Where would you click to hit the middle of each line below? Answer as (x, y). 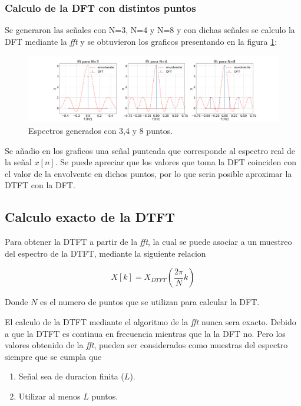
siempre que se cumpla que (53, 356)
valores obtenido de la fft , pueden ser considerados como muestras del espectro (146, 345)
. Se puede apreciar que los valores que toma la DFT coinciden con (176, 162)
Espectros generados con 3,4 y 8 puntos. (101, 131)
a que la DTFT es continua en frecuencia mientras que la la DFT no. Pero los (145, 333)
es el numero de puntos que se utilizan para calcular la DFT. (150, 302)
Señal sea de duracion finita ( (71, 376)
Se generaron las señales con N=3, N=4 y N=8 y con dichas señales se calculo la (150, 30)
